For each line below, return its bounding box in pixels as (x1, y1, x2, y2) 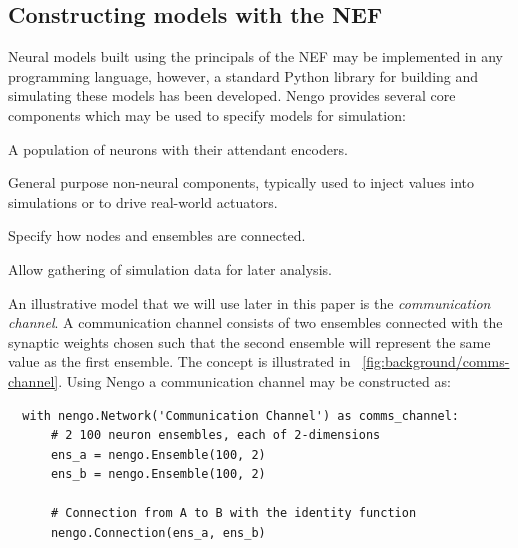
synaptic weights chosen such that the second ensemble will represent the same (8, 331, 491, 352)
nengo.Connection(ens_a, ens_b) (50, 526, 266, 541)
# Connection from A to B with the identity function (50, 506, 417, 521)
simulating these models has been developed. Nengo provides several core (8, 85, 456, 106)
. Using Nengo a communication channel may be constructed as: (58, 370, 451, 391)
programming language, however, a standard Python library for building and (8, 65, 479, 86)
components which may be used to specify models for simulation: (8, 104, 406, 125)
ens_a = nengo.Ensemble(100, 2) (50, 447, 266, 462)
